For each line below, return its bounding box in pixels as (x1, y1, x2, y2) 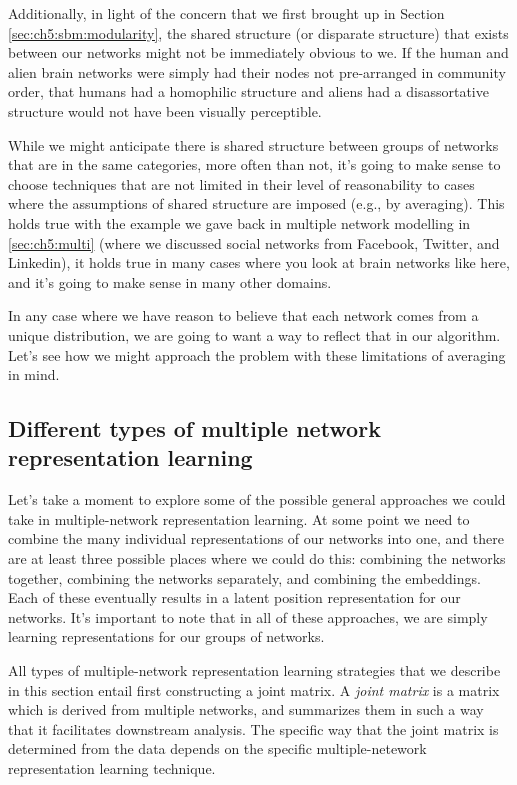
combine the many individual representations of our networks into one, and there (8, 528, 504, 549)
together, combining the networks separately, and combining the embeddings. (8, 567, 481, 588)
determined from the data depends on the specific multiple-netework (8, 738, 427, 759)
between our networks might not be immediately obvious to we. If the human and (8, 42, 509, 63)
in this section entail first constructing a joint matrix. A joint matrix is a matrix (8, 679, 500, 700)
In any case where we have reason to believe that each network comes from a (8, 305, 479, 326)
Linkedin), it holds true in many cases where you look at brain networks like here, (8, 252, 510, 273)
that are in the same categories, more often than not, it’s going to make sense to (8, 154, 501, 175)
